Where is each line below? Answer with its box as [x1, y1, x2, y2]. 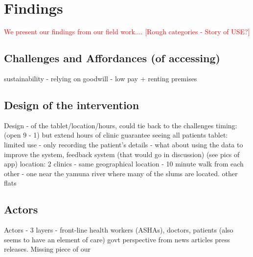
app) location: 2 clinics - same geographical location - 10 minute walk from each [4, 159, 244, 169]
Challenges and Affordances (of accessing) [4, 50, 220, 66]
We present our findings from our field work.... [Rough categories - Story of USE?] [4, 26, 250, 37]
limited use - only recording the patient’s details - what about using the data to [4, 139, 243, 149]
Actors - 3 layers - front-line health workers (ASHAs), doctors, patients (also [4, 225, 233, 235]
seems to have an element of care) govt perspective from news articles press [4, 234, 230, 244]
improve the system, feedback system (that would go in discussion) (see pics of [4, 149, 240, 159]
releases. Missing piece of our [4, 244, 91, 254]
